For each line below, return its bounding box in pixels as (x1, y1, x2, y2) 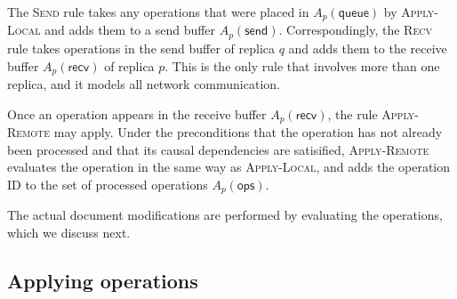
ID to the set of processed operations (7, 174, 208, 193)
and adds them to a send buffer (44, 20, 216, 39)
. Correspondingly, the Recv (278, 20, 432, 39)
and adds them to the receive (288, 38, 447, 57)
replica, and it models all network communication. (7, 74, 280, 93)
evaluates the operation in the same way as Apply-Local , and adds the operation (7, 158, 451, 176)
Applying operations (7, 266, 198, 294)
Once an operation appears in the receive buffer (7, 104, 267, 123)
